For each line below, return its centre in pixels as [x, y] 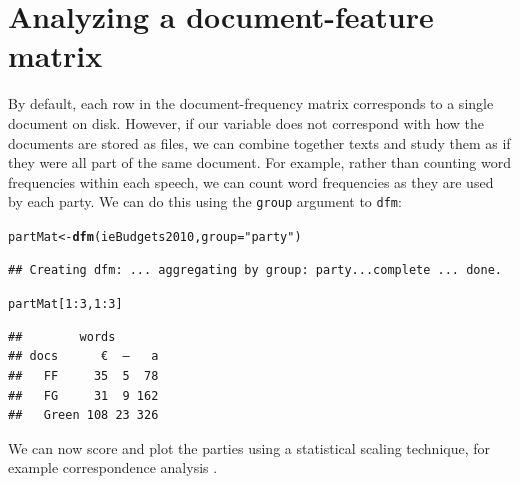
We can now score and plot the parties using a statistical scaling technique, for [249, 447]
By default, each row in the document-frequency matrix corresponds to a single [251, 103]
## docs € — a [83, 356]
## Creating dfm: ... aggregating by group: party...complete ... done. [255, 269]
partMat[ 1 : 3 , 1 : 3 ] [65, 304]
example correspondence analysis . [113, 467]
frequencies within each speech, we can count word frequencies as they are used [251, 181]
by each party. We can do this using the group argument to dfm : [205, 201]
